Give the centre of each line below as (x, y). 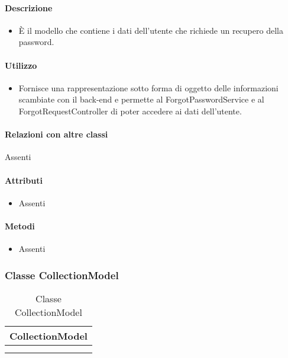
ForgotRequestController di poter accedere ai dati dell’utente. (130, 111)
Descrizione (29, 7)
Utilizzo (21, 65)
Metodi (20, 226)
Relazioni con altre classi (56, 134)
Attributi (24, 180)
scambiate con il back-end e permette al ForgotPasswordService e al (141, 99)
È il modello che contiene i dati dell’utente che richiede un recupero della (151, 30)
